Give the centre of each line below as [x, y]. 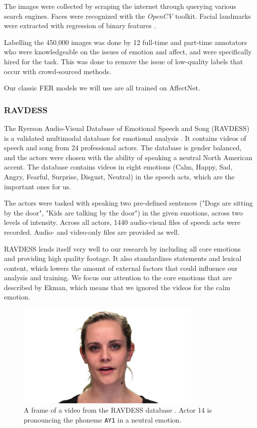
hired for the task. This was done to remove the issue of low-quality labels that [124, 61]
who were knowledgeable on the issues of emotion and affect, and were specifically [128, 52]
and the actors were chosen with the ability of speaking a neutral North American [128, 157]
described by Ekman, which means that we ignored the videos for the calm [117, 287]
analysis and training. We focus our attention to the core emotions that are [118, 278]
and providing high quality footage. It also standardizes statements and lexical [123, 258]
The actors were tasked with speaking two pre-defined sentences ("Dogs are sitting [128, 203]
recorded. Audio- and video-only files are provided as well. [92, 232]
